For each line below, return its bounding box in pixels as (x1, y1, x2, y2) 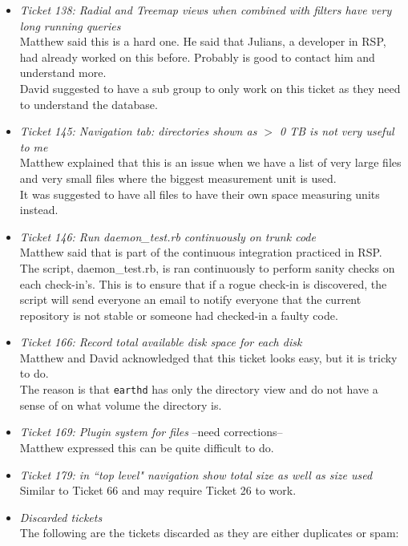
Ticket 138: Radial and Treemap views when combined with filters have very (19, 2, 392, 18)
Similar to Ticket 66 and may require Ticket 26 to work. (19, 482, 297, 499)
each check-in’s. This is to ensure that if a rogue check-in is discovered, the (19, 275, 387, 292)
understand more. (19, 64, 107, 81)
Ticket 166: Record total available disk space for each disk (19, 334, 302, 350)
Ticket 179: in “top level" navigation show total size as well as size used (19, 466, 373, 483)
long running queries (19, 17, 121, 34)
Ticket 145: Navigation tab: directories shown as (19, 123, 257, 140)
